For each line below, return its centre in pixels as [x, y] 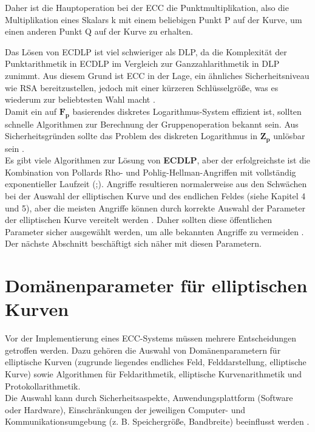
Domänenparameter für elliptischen [156, 285]
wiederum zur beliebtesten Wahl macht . [80, 99]
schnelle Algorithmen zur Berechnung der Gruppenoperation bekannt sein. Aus [152, 124]
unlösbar [289, 136]
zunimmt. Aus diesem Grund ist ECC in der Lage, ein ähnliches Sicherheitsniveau [157, 75]
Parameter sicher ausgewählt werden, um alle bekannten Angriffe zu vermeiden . [154, 231]
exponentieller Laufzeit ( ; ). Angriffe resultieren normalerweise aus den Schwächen [156, 184]
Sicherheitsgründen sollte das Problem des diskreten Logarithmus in [131, 136]
